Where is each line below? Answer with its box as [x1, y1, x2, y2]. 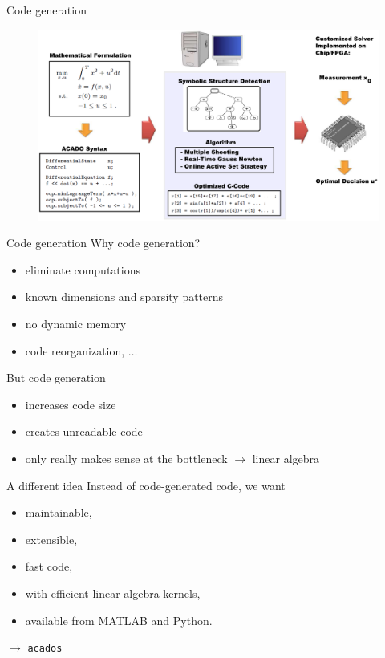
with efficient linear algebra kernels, [25, 584, 201, 601]
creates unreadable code [25, 423, 143, 440]
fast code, [25, 558, 73, 575]
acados [27, 643, 63, 655]
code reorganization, [25, 342, 125, 359]
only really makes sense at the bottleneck [25, 450, 228, 467]
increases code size [25, 396, 116, 412]
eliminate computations [25, 261, 140, 278]
